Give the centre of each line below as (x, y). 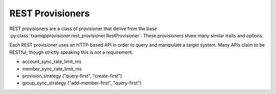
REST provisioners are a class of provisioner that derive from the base (83, 29)
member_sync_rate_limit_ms (52, 68)
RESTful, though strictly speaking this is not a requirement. (71, 52)
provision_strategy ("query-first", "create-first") (72, 76)
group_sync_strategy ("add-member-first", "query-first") (82, 83)
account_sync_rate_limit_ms (52, 62)
